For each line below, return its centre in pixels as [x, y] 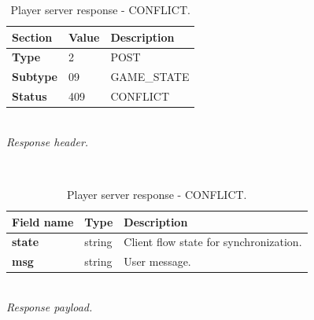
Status [30, 96]
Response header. [48, 141]
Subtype [35, 77]
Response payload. [50, 306]
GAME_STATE [150, 77]
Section [32, 37]
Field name [43, 221]
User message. [157, 261]
